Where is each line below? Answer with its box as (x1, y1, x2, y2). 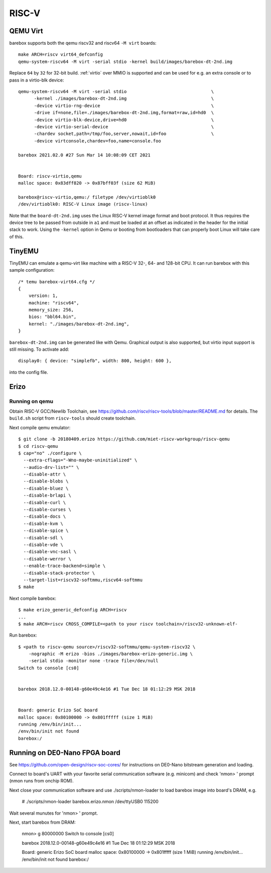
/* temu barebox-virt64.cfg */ (18, 279, 95, 284)
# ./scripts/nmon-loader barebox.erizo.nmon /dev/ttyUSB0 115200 (22, 799, 159, 805)
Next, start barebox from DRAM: (9, 819, 76, 825)
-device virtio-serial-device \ (34, 124, 214, 129)
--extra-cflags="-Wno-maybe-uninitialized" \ (23, 457, 138, 463)
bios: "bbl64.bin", (28, 314, 77, 320)
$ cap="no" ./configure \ (18, 450, 82, 456)
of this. (9, 233, 24, 240)
